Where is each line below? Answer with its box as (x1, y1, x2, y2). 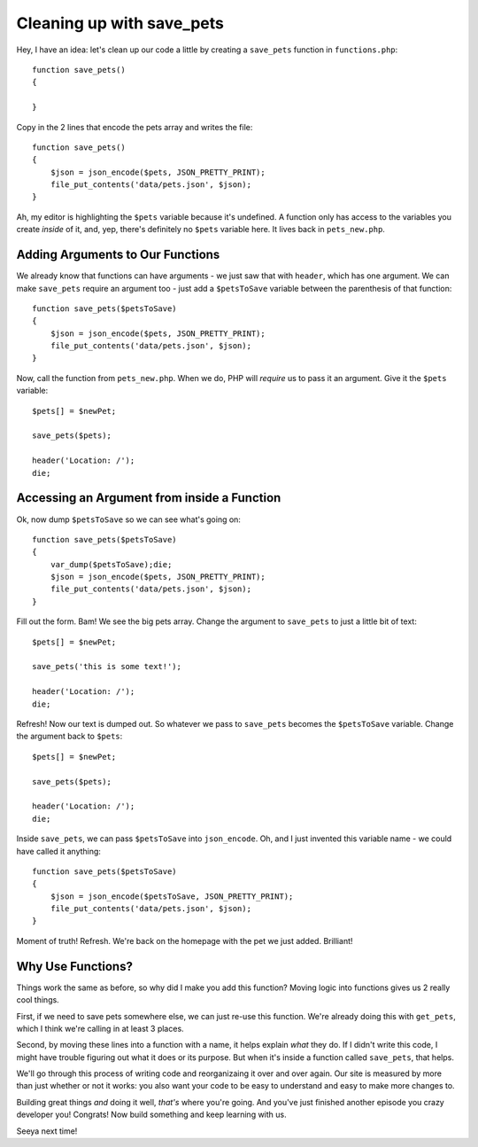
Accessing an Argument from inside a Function (16, 490, 281, 505)
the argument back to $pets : (16, 731, 123, 742)
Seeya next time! (16, 1126, 78, 1136)
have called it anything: (16, 846, 102, 856)
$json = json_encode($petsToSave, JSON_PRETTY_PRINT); (50, 891, 294, 901)
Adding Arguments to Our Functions (16, 247, 220, 262)
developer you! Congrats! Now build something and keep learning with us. (16, 1109, 287, 1120)
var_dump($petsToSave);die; (50, 559, 173, 569)
